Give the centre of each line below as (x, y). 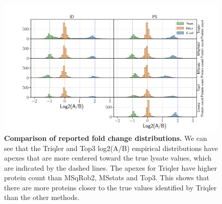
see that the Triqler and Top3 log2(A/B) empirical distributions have (111, 148)
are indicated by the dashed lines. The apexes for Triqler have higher (110, 167)
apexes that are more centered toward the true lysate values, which (108, 158)
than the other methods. (42, 197)
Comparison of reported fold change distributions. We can (106, 138)
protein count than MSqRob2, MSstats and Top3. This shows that (107, 177)
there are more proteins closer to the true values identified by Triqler (110, 187)
